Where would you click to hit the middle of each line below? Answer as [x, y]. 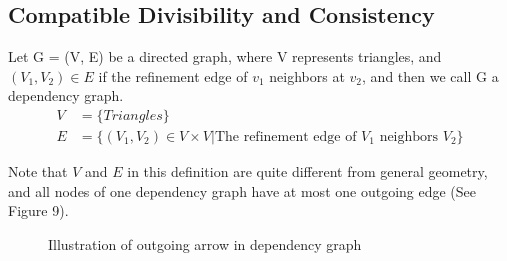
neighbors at [307, 75]
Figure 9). [38, 210]
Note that [38, 171]
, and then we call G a [430, 75]
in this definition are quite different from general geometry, [307, 171]
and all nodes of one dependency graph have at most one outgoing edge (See [242, 190]
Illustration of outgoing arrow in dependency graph [205, 243]
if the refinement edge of [173, 75]
